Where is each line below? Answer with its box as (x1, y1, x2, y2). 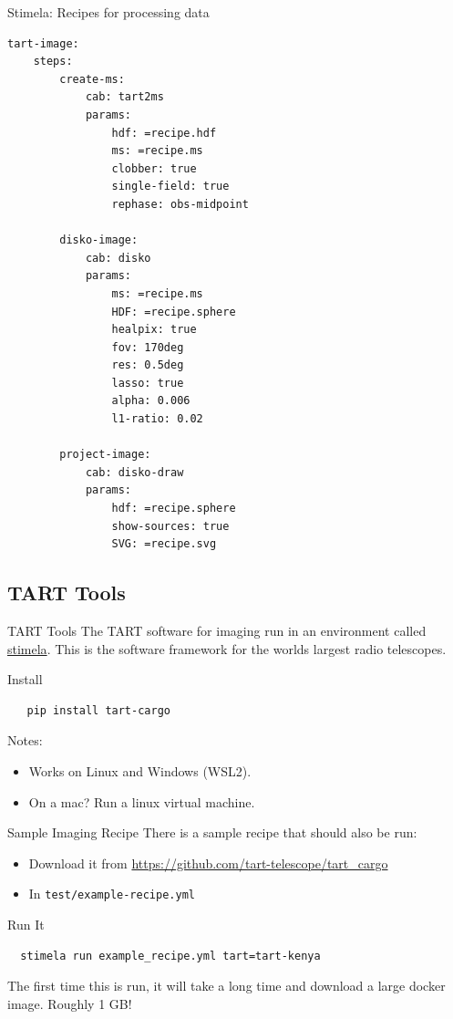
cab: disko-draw (85, 465, 184, 479)
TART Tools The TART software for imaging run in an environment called (7, 621, 427, 640)
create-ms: (59, 72, 125, 86)
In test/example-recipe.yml (28, 884, 195, 903)
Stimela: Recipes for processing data (7, 3, 210, 21)
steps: (33, 55, 73, 68)
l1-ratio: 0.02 (111, 412, 203, 426)
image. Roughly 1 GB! (7, 993, 132, 1013)
